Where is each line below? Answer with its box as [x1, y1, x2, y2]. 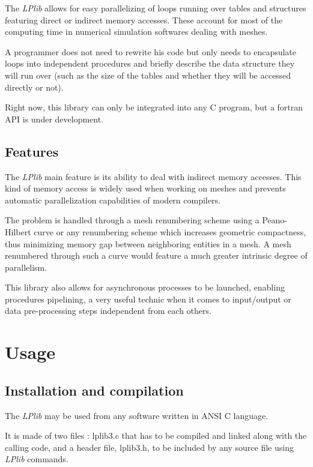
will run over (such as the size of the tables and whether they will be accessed [5, 68, 291, 81]
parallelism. [5, 261, 47, 273]
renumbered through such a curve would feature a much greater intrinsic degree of [5, 249, 308, 262]
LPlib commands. [5, 453, 68, 465]
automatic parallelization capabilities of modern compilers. [5, 193, 220, 206]
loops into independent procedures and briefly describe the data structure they [5, 57, 295, 70]
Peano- [262, 214, 288, 226]
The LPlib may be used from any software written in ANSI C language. [5, 409, 269, 421]
